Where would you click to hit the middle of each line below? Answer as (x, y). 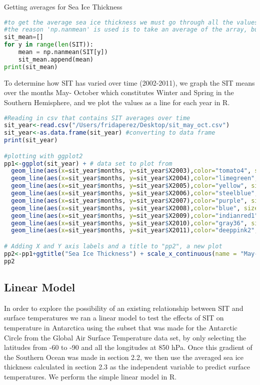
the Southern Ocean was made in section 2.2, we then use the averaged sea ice (124, 357)
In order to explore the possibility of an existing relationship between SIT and (124, 308)
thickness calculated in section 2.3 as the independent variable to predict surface (127, 367)
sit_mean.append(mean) (56, 59)
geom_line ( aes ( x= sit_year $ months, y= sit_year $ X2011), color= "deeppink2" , (135, 231)
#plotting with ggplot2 (43, 156)
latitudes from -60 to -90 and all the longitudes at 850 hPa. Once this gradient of (128, 347)
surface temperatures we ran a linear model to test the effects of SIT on (114, 318)
